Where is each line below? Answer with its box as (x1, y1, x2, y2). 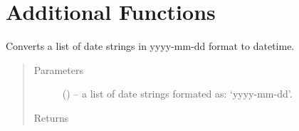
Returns (33, 110, 69, 125)
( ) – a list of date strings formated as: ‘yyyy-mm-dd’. (62, 86, 293, 101)
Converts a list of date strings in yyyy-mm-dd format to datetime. (6, 38, 295, 53)
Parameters (33, 62, 83, 77)
